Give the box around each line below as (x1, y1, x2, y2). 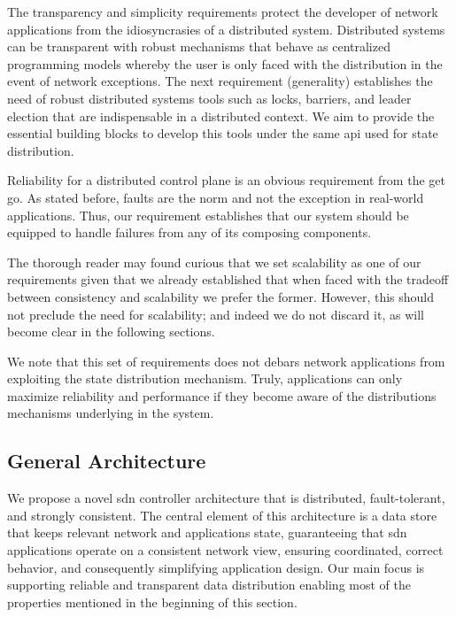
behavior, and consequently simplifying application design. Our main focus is (7, 558, 425, 576)
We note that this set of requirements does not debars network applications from (7, 351, 445, 370)
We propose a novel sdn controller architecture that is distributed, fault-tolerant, (7, 489, 445, 507)
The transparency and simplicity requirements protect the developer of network (7, 3, 438, 20)
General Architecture (7, 447, 206, 474)
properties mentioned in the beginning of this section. (7, 592, 298, 611)
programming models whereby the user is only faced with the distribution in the (7, 54, 443, 73)
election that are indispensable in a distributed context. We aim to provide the (7, 106, 435, 125)
